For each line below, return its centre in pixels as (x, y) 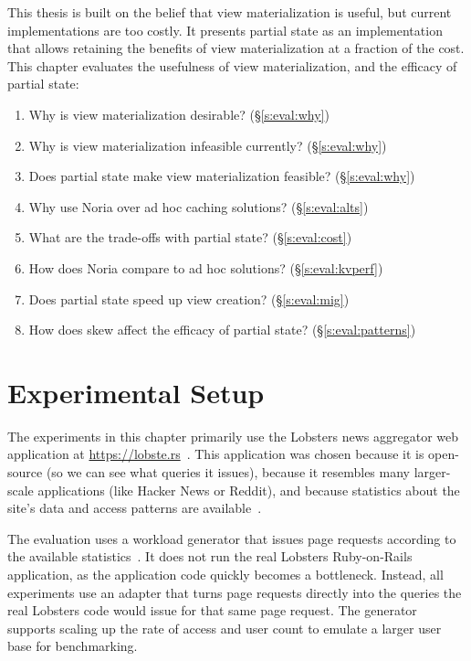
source (25, 472)
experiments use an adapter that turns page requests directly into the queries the (235, 592)
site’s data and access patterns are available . (135, 508)
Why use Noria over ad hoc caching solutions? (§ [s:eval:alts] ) (199, 206)
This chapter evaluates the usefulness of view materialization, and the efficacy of (232, 65)
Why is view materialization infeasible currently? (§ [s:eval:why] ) (208, 145)
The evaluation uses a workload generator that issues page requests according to (232, 538)
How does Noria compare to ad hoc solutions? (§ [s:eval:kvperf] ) (206, 267)
